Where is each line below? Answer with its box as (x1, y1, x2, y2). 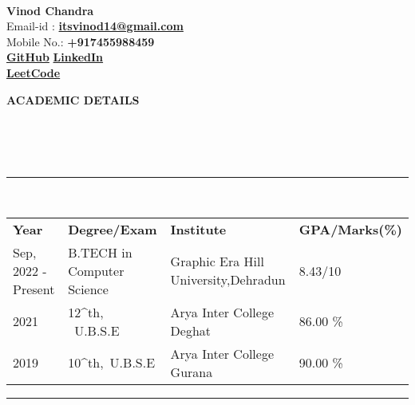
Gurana (170, 362, 213, 381)
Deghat (170, 320, 211, 340)
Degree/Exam (68, 219, 157, 238)
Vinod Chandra (6, 2, 94, 18)
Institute (170, 219, 227, 238)
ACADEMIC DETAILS (6, 91, 140, 108)
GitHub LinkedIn (6, 49, 104, 65)
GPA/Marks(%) (298, 219, 402, 238)
